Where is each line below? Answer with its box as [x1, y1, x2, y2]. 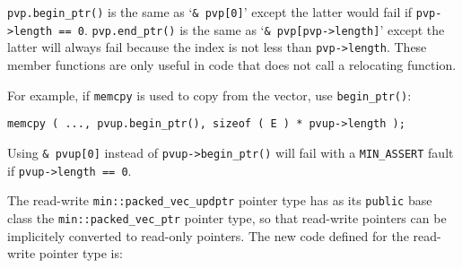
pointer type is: [39, 244, 123, 263]
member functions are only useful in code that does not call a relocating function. [7, 55, 457, 73]
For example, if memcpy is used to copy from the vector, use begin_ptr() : [7, 85, 412, 104]
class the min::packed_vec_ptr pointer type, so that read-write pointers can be [7, 208, 447, 227]
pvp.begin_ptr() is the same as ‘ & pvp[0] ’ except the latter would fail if [7, 3, 413, 21]
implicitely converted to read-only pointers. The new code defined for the [7, 226, 409, 245]
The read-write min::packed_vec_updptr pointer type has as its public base [7, 191, 432, 210]
